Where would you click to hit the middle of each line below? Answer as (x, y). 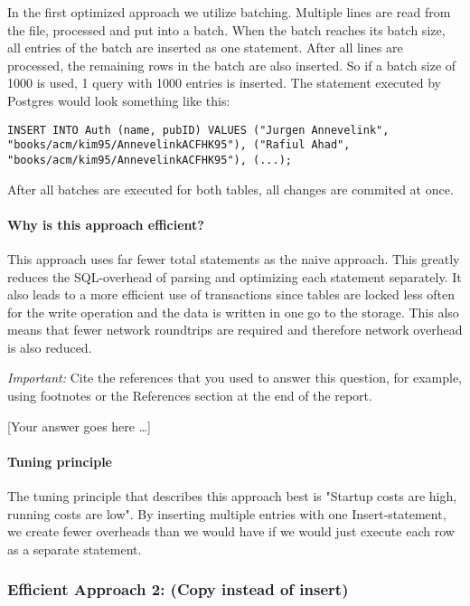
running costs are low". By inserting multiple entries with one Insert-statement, (227, 513)
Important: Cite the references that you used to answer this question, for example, (235, 378)
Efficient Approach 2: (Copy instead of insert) (178, 589)
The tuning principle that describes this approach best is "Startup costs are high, (232, 496)
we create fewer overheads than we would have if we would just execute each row (231, 531)
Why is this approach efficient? (106, 224)
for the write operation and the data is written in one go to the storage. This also (233, 312)
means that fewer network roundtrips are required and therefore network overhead (235, 330)
